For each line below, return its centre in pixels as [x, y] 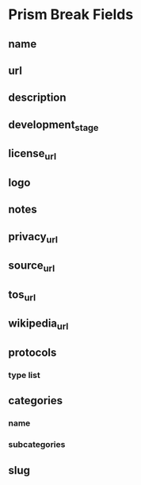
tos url [22, 296]
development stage [53, 125]
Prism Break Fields [71, 15]
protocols [32, 353]
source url [32, 267]
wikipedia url [38, 325]
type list [25, 375]
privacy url [33, 237]
